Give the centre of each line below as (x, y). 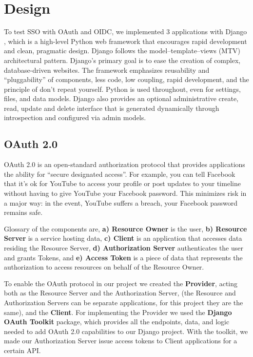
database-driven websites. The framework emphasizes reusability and (107, 70)
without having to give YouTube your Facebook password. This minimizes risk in (125, 193)
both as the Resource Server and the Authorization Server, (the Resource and (120, 293)
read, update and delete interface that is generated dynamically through (112, 108)
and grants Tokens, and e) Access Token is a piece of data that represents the (123, 257)
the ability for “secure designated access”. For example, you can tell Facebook (120, 174)
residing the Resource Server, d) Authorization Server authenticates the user (124, 248)
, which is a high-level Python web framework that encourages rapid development (126, 41)
